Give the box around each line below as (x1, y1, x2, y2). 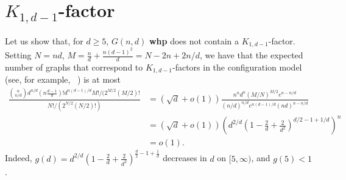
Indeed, (5, 151, 32, 164)
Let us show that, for (5, 34, 83, 47)
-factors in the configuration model (172, 61, 302, 73)
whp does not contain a (149, 34, 239, 47)
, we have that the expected (200, 49, 303, 61)
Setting (5, 49, 32, 61)
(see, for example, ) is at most (5, 73, 121, 86)
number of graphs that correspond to (5, 61, 143, 73)
